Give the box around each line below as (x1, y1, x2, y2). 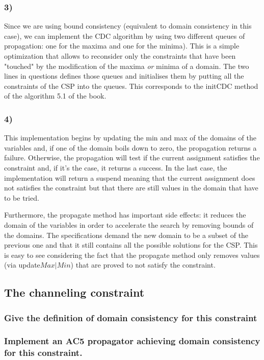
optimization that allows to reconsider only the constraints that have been (4, 51, 236, 61)
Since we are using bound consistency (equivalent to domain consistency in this (4, 20, 252, 31)
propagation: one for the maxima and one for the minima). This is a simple (4, 40, 240, 51)
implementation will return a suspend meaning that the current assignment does (4, 172, 255, 183)
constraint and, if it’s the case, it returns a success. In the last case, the (4, 162, 227, 173)
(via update (4, 259, 40, 270)
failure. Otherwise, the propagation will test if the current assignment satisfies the (4, 152, 260, 163)
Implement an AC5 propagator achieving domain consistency (4, 334, 260, 347)
